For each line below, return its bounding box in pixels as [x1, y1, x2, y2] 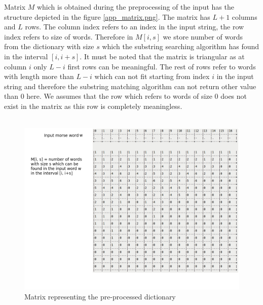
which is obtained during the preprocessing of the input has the [36, 2, 234, 12]
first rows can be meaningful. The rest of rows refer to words [67, 61, 256, 71]
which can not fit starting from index [94, 71, 210, 82]
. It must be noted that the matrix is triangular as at [80, 51, 245, 61]
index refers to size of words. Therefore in [4, 31, 133, 42]
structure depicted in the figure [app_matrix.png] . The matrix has [4, 11, 210, 22]
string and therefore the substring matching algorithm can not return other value [4, 81, 256, 91]
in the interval [4, 51, 48, 61]
